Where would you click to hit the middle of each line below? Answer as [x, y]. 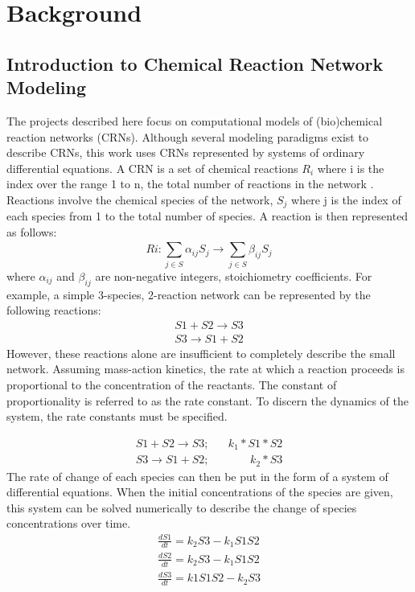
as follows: [32, 231]
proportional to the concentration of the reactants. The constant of [172, 384]
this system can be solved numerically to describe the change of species [182, 507]
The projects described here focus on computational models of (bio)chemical [195, 120]
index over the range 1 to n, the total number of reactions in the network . [190, 184]
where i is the [351, 168]
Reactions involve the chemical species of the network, [140, 199]
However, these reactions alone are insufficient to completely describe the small [201, 353]
